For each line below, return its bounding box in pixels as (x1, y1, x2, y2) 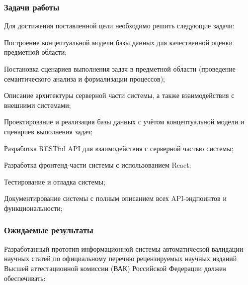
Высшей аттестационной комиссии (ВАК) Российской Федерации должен (4, 263, 226, 273)
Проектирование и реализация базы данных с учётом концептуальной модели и (4, 116, 245, 127)
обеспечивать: (4, 273, 46, 283)
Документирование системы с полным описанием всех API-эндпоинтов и (4, 193, 227, 203)
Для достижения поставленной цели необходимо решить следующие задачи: (4, 20, 235, 31)
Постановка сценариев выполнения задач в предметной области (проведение (4, 64, 236, 74)
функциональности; (4, 202, 63, 213)
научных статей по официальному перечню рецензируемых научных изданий (4, 253, 237, 264)
